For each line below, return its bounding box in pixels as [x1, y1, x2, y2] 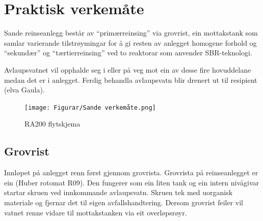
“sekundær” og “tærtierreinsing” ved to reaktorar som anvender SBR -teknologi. [4, 47, 252, 58]
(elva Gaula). [4, 84, 45, 95]
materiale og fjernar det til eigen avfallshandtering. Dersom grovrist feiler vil [4, 197, 243, 207]
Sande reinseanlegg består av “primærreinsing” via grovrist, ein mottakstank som [4, 27, 258, 38]
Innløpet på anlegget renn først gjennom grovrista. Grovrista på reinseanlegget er [4, 167, 258, 178]
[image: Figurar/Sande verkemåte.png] [24, 104, 156, 111]
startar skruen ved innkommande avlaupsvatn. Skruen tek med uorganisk [4, 187, 233, 198]
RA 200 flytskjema [24, 118, 81, 129]
